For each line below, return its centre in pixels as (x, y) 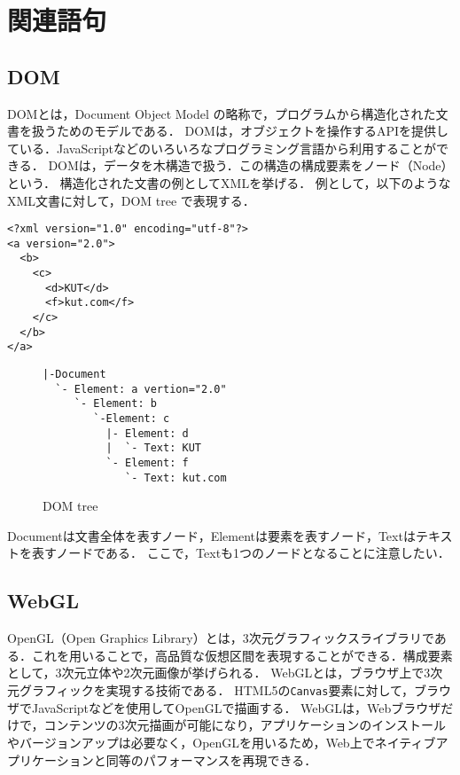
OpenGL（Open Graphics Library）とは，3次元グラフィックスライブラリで (221, 638)
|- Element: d (147, 433)
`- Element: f (147, 462)
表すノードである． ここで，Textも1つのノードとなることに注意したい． (241, 553)
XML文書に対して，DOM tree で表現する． (131, 200)
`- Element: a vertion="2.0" (141, 389)
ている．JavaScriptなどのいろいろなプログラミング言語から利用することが (222, 148)
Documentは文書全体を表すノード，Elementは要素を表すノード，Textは (211, 535)
